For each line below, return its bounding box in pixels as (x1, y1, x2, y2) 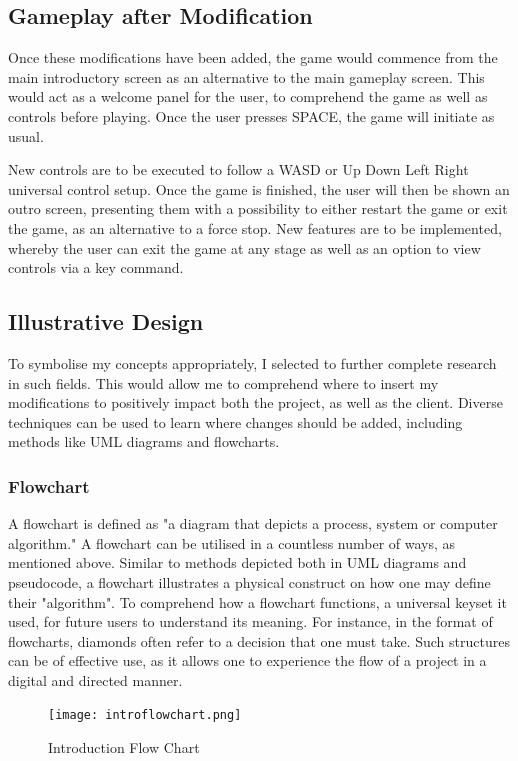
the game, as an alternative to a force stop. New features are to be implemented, (8, 217, 502, 238)
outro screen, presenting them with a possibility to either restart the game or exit (8, 198, 508, 219)
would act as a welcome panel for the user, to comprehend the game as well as (8, 86, 488, 107)
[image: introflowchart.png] (48, 708, 242, 723)
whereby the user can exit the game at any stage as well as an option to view (8, 237, 481, 258)
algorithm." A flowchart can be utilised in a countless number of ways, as (8, 532, 456, 553)
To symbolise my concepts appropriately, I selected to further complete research (8, 352, 497, 373)
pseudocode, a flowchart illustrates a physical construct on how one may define (8, 571, 491, 592)
